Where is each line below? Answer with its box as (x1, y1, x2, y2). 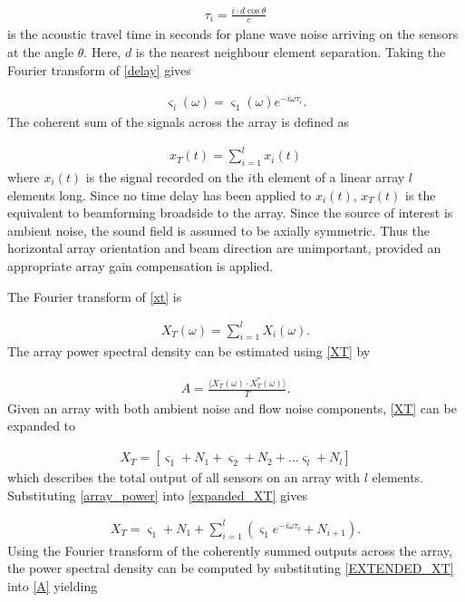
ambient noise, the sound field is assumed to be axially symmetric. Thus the (7, 220, 431, 239)
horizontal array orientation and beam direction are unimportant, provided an (7, 238, 441, 257)
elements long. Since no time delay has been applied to (7, 185, 312, 204)
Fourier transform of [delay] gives (7, 60, 191, 79)
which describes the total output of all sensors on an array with (7, 468, 361, 487)
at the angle (7, 42, 74, 61)
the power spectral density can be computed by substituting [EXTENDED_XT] (7, 558, 454, 578)
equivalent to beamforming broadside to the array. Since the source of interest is (7, 203, 453, 222)
